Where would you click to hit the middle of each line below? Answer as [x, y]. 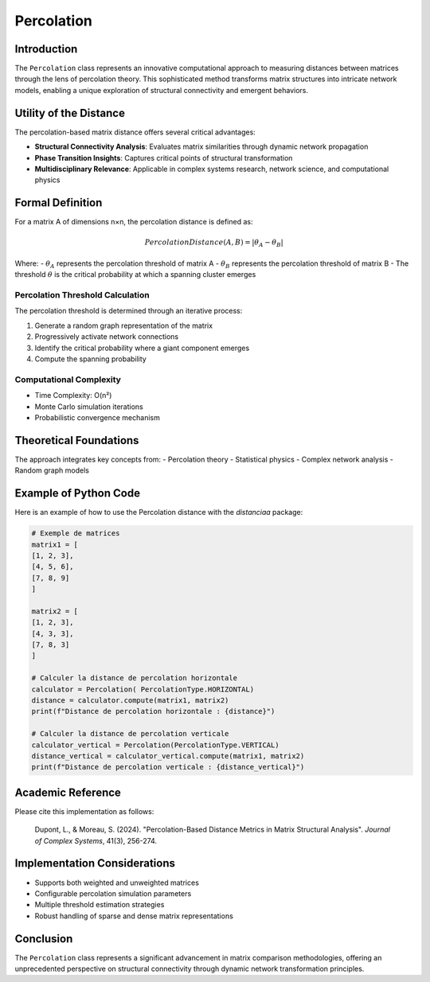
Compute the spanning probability [90, 359]
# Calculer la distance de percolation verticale [130, 734]
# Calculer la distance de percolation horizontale [135, 678]
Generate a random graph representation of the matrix [124, 325]
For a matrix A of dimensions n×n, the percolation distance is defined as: [134, 222]
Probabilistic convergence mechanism [98, 417]
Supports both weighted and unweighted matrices [117, 883]
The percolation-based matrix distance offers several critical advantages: [135, 132]
